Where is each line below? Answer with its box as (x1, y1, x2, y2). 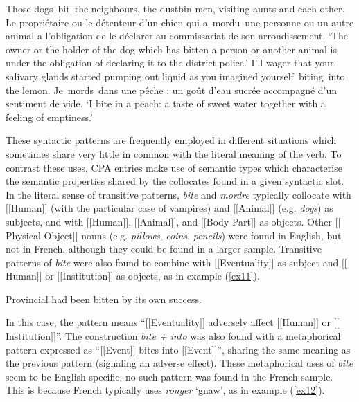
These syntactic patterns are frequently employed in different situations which (6, 133, 337, 147)
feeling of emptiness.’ (6, 109, 93, 124)
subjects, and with (6, 214, 84, 228)
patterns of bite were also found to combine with (6, 255, 211, 269)
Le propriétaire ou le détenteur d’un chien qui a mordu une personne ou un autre (6, 15, 354, 29)
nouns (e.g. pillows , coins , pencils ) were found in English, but (81, 228, 342, 242)
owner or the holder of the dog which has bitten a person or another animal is (6, 42, 338, 56)
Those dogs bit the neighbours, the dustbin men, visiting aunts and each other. (6, 1, 345, 15)
